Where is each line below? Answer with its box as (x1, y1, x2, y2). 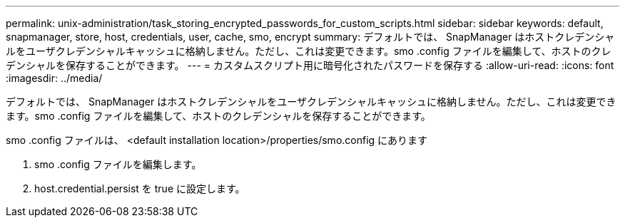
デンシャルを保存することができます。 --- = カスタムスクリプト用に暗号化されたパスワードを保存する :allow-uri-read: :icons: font (6, 59, 614, 71)
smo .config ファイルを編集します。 (34, 158, 202, 170)
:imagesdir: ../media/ (6, 72, 103, 84)
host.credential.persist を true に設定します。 (34, 182, 245, 195)
